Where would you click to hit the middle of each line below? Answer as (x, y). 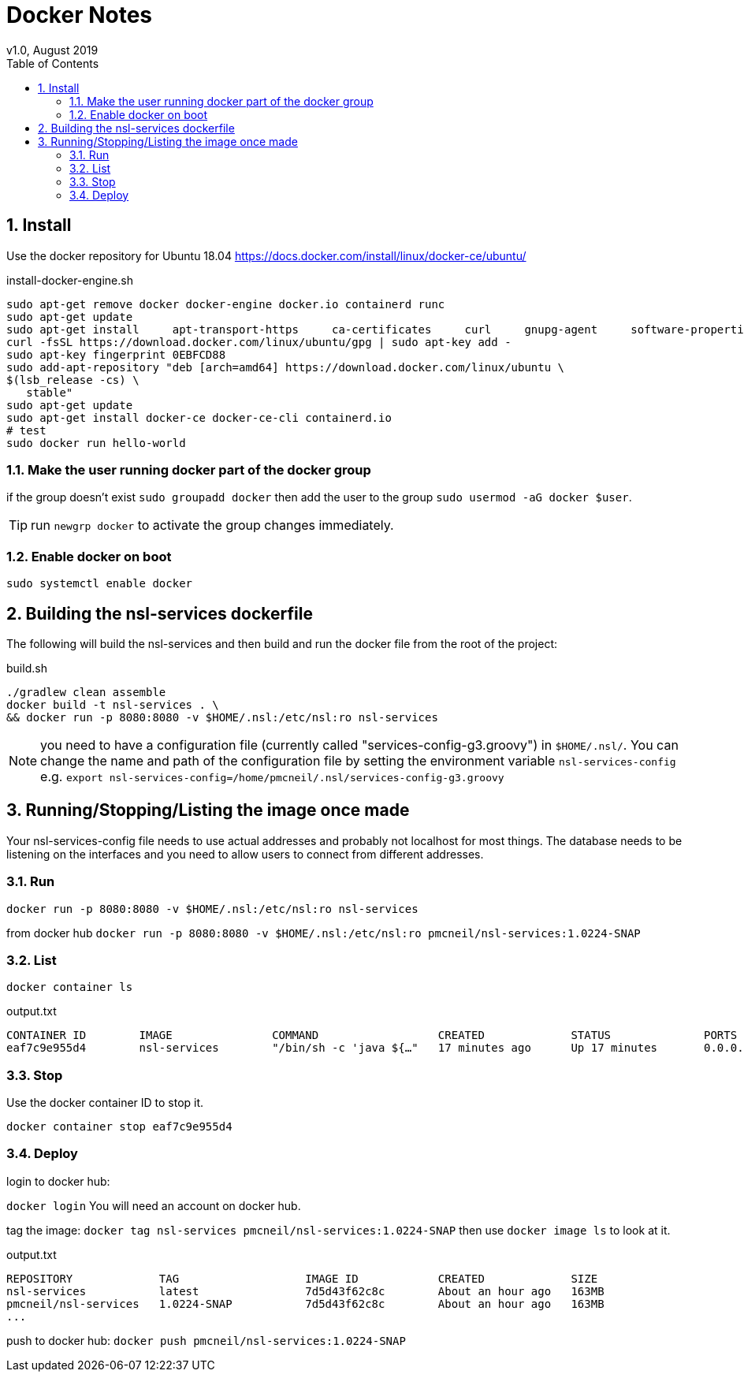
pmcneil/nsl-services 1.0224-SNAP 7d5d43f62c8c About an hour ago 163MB (305, 1304)
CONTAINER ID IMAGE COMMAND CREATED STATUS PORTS (372, 1035)
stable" (50, 392)
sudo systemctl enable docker (100, 584)
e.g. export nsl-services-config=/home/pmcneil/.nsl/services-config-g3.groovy (272, 776)
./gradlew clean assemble (86, 692)
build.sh (27, 668)
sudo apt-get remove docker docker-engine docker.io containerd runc (226, 304)
